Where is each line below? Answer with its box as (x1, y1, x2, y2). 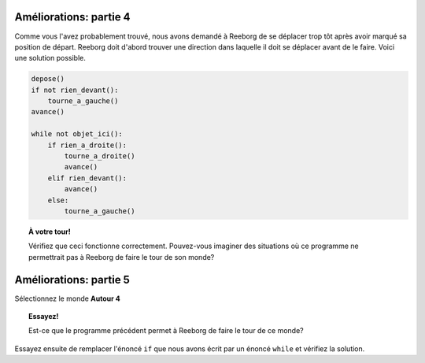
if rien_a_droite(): (47, 140, 128, 150)
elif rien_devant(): (47, 173, 128, 183)
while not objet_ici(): (31, 130, 124, 139)
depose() (31, 75, 65, 83)
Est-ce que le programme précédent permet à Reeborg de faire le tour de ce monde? (28, 326, 304, 335)
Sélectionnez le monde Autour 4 (14, 294, 121, 303)
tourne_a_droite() (64, 152, 135, 161)
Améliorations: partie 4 (14, 10, 131, 24)
